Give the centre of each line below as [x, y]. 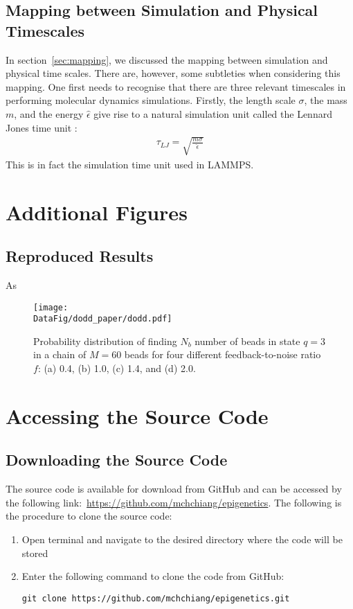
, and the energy [49, 113]
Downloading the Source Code [117, 460]
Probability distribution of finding [105, 341]
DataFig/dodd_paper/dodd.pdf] [103, 319]
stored [35, 553]
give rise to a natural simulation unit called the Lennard [213, 113]
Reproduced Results [80, 256]
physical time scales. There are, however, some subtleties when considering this [173, 73]
